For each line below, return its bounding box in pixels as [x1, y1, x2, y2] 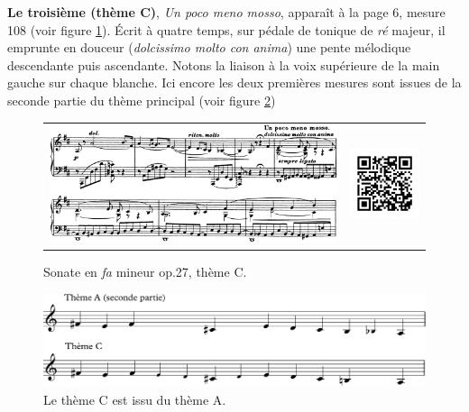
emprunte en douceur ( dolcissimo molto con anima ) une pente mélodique [7, 38, 411, 57]
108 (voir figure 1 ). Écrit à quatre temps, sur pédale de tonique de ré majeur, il [7, 20, 446, 39]
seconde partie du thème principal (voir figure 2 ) [7, 90, 276, 109]
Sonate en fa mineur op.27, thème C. [43, 262, 247, 281]
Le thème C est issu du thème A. [43, 389, 226, 408]
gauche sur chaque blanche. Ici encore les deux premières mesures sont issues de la [7, 73, 462, 92]
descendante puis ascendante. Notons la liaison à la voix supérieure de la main [7, 55, 440, 74]
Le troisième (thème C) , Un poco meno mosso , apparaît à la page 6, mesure [7, 3, 446, 21]
